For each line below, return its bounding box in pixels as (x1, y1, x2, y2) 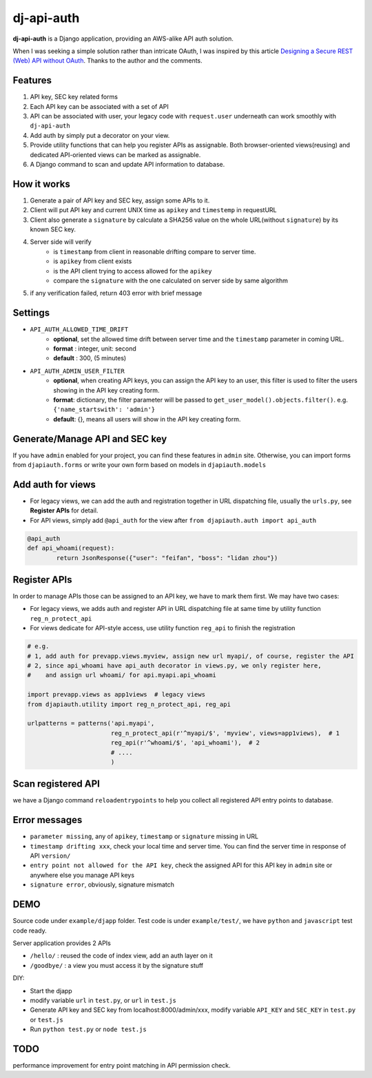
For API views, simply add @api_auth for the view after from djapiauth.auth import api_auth (30, 516, 317, 524)
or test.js (30, 1015, 63, 1024)
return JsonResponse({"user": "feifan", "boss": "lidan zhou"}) (56, 554, 278, 561)
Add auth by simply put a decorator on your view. (30, 131, 170, 139)
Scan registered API (12, 778, 100, 790)
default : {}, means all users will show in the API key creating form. (53, 415, 241, 423)
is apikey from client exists (53, 257, 132, 265)
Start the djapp (30, 986, 72, 995)
